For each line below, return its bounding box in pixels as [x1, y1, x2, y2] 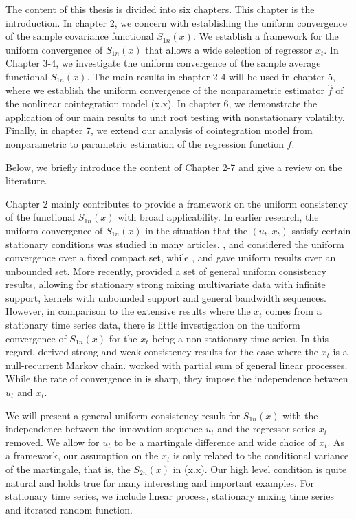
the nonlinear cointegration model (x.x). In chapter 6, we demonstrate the [5, 96, 318, 111]
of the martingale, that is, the [5, 462, 131, 476]
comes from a [265, 304, 322, 318]
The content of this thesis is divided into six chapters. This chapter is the [5, 2, 315, 16]
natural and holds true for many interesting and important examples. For [5, 475, 315, 489]
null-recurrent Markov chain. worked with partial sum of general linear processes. [5, 357, 348, 372]
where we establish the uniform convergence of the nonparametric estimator [5, 82, 324, 97]
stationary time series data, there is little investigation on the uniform [5, 318, 300, 332]
